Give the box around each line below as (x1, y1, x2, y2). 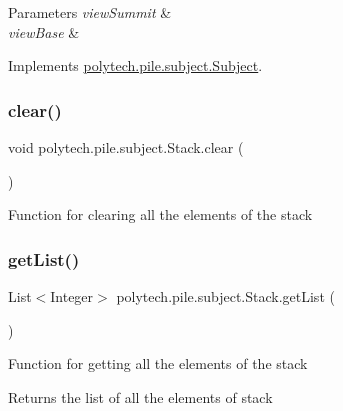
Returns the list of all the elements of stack (8, 386, 273, 407)
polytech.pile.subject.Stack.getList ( (116, 286, 335, 306)
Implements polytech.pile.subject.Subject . (8, 55, 263, 76)
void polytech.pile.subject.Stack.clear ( (8, 137, 244, 157)
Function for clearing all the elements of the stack (8, 204, 313, 225)
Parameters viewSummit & (8, 2, 172, 22)
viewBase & (8, 21, 80, 42)
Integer (50, 286, 94, 306)
